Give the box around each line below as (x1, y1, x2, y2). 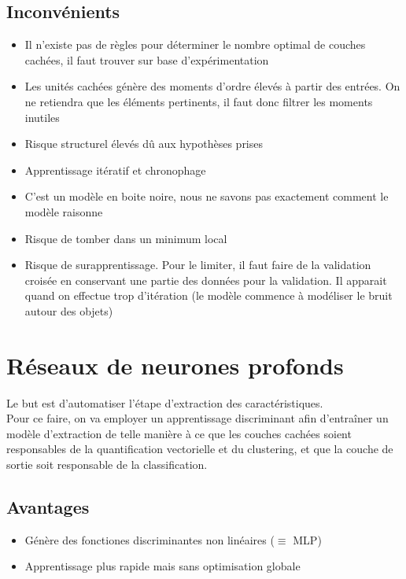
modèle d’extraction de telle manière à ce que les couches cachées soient (6, 425, 352, 441)
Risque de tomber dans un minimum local (24, 230, 227, 246)
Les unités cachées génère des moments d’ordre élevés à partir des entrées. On (24, 78, 400, 94)
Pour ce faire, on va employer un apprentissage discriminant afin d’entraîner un (6, 410, 389, 426)
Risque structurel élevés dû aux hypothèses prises (24, 135, 264, 152)
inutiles (24, 109, 60, 125)
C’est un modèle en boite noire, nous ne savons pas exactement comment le (24, 188, 389, 205)
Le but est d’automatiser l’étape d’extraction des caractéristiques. (6, 394, 323, 411)
